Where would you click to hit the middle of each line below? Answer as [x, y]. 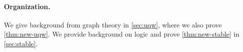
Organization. [27, 6]
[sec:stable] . [21, 43]
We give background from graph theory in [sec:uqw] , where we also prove [113, 24]
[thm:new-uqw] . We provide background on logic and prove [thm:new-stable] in [122, 34]
